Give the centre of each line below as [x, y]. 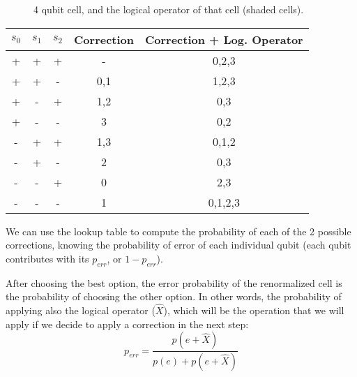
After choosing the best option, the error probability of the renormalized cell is [174, 282]
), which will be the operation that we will [254, 310]
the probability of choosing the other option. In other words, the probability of [174, 296]
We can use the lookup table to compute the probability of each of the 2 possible [178, 231]
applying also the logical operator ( [81, 310]
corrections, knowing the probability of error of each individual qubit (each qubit [178, 245]
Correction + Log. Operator [224, 39]
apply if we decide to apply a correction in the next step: [127, 324]
